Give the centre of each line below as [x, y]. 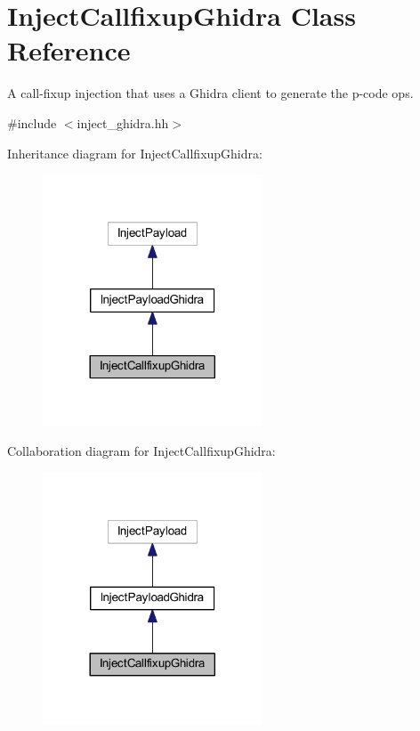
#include [32, 122]
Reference [69, 50]
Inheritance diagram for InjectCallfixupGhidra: [135, 153]
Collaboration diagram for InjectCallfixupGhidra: [141, 451]
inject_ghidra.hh [123, 122]
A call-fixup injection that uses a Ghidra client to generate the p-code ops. [210, 93]
